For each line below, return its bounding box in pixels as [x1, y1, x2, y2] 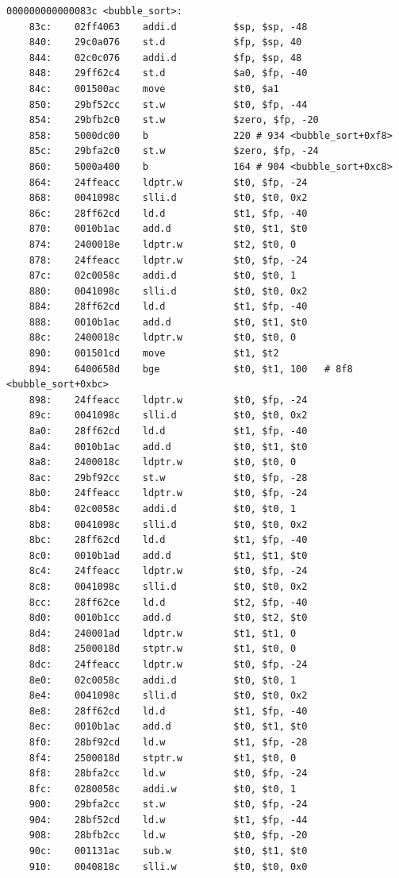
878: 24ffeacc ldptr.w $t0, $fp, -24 [29, 254, 308, 266]
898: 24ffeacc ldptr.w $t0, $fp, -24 [29, 394, 308, 406]
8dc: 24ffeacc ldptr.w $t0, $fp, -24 [29, 658, 308, 670]
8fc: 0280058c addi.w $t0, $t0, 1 [29, 783, 297, 795]
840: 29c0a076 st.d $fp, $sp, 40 [29, 37, 302, 48]
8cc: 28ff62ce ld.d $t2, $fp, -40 [29, 596, 308, 608]
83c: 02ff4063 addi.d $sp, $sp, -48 [29, 21, 308, 33]
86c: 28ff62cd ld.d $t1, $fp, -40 [29, 207, 308, 219]
